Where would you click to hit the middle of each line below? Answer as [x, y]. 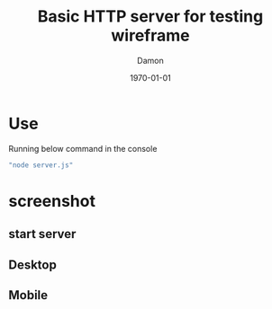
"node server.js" [41, 165]
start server [42, 234]
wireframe [150, 35]
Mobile [28, 295]
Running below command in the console [83, 148]
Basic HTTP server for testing [150, 17]
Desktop [33, 265]
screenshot [52, 201]
